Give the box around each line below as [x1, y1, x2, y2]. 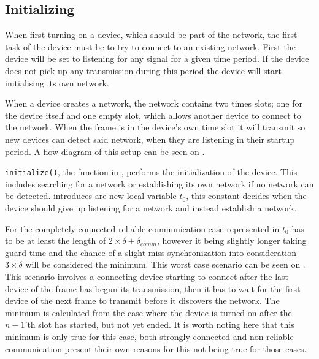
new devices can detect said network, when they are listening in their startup [5, 132, 295, 145]
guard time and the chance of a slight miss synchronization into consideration [5, 246, 296, 259]
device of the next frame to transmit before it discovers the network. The [5, 294, 280, 307]
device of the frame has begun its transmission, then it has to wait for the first [5, 282, 301, 295]
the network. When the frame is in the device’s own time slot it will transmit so [5, 121, 306, 134]
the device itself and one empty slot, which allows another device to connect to [5, 108, 301, 121]
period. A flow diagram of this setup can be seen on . [5, 145, 205, 157]
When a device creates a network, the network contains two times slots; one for [5, 97, 303, 110]
